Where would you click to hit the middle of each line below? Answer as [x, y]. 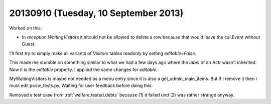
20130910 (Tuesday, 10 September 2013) [96, 13]
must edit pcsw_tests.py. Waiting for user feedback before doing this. [81, 85]
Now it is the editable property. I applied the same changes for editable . [83, 69]
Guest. [29, 44]
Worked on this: [26, 28]
